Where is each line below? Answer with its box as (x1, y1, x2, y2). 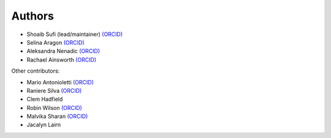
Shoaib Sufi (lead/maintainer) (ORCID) (26, 31, 123, 38)
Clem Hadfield (26, 95, 63, 103)
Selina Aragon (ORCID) (26, 38, 85, 46)
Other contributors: (11, 67, 60, 74)
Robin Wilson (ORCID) (26, 104, 82, 111)
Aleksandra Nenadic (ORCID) (26, 48, 101, 55)
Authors (11, 9, 55, 23)
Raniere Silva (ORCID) (26, 87, 82, 94)
